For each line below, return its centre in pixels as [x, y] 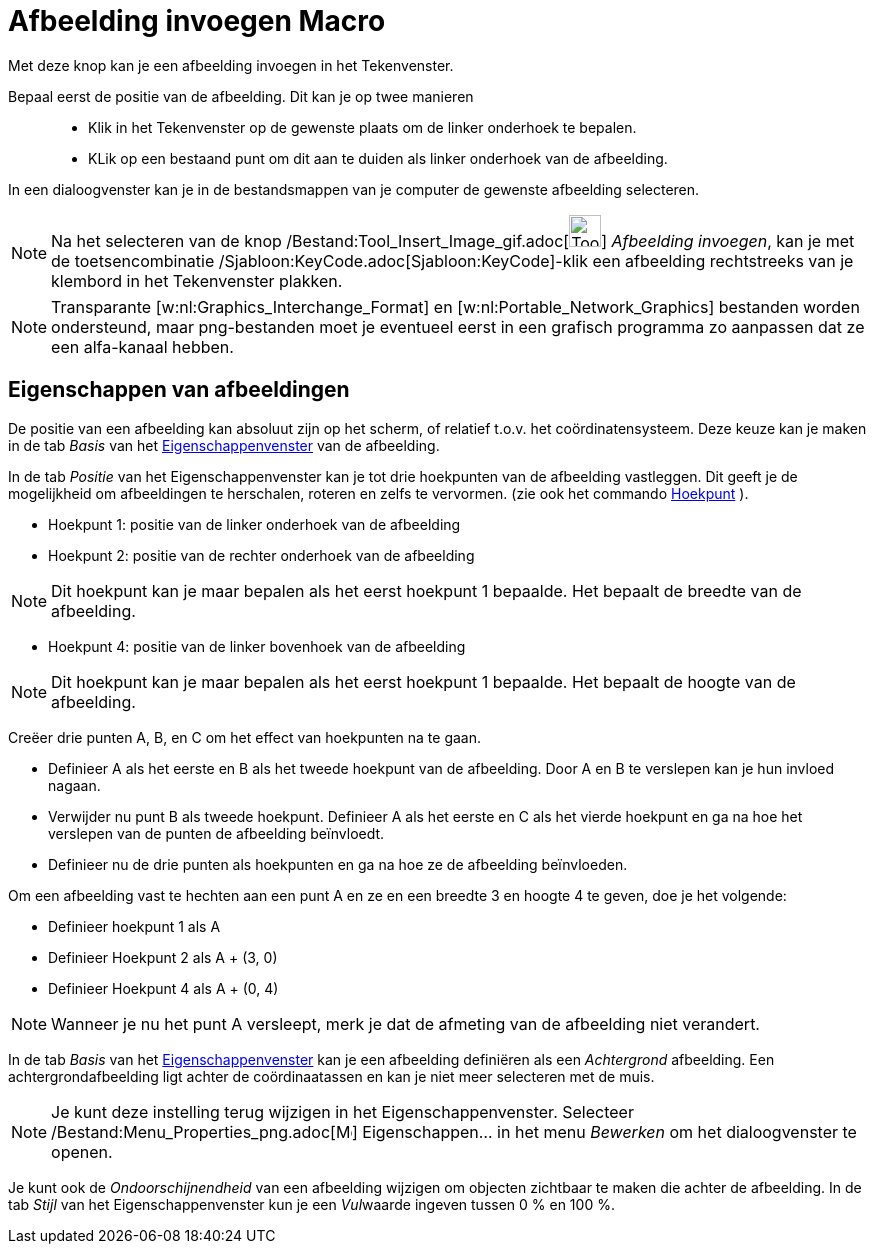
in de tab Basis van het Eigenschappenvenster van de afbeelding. [224, 445]
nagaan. [74, 785]
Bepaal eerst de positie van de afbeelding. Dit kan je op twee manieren [241, 96]
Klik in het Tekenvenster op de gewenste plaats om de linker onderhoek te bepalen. [362, 127]
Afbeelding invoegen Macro [197, 21]
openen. [82, 1151]
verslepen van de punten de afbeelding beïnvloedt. [216, 833]
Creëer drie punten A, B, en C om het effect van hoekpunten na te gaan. [245, 737]
